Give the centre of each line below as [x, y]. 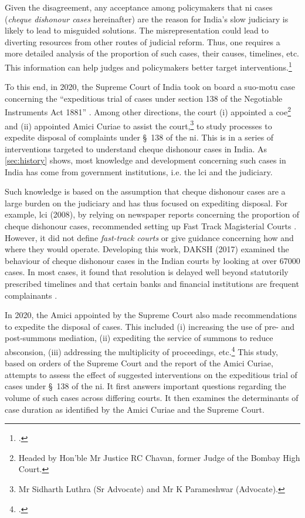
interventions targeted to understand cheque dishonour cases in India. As [136, 148]
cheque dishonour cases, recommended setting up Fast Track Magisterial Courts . [151, 226]
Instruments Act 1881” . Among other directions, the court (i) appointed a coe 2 [148, 111]
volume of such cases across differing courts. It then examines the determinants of [152, 398]
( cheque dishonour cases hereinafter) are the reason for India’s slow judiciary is [147, 19]
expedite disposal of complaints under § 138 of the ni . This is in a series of [139, 137]
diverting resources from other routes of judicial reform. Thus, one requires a [143, 41]
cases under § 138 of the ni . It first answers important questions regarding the [145, 386]
